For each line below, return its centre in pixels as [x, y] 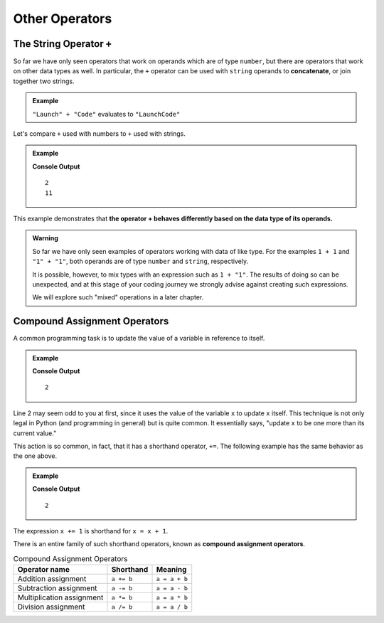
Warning [45, 238]
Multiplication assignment [60, 597]
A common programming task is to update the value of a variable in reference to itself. [139, 339]
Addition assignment [52, 579]
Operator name [44, 570]
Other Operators [63, 18]
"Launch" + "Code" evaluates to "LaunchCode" [106, 114]
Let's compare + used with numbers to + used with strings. [100, 134]
